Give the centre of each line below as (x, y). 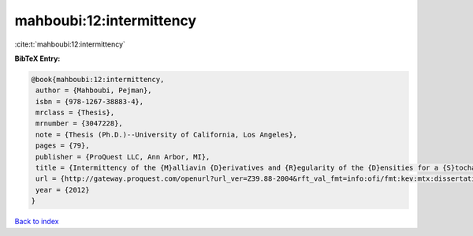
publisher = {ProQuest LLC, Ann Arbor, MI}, (123, 157)
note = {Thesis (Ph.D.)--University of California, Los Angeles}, (167, 135)
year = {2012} (63, 190)
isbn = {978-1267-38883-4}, (90, 101)
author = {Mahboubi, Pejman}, (94, 90)
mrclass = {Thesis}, (75, 113)
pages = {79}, (63, 146)
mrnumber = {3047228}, (80, 124)
